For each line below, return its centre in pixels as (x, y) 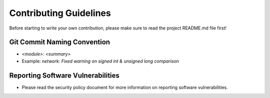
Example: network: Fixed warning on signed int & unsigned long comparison (100, 61)
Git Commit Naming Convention (59, 42)
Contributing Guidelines (60, 13)
